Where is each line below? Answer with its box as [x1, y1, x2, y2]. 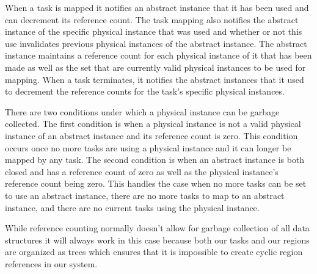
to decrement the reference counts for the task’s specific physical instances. [5, 85, 285, 98]
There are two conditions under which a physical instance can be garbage [5, 105, 280, 118]
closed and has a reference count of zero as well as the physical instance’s [5, 165, 279, 178]
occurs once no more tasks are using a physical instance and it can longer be [5, 141, 291, 154]
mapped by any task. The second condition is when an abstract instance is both [5, 153, 305, 166]
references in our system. [5, 257, 98, 270]
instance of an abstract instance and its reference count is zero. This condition [5, 129, 298, 142]
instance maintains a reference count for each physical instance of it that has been [5, 49, 312, 62]
